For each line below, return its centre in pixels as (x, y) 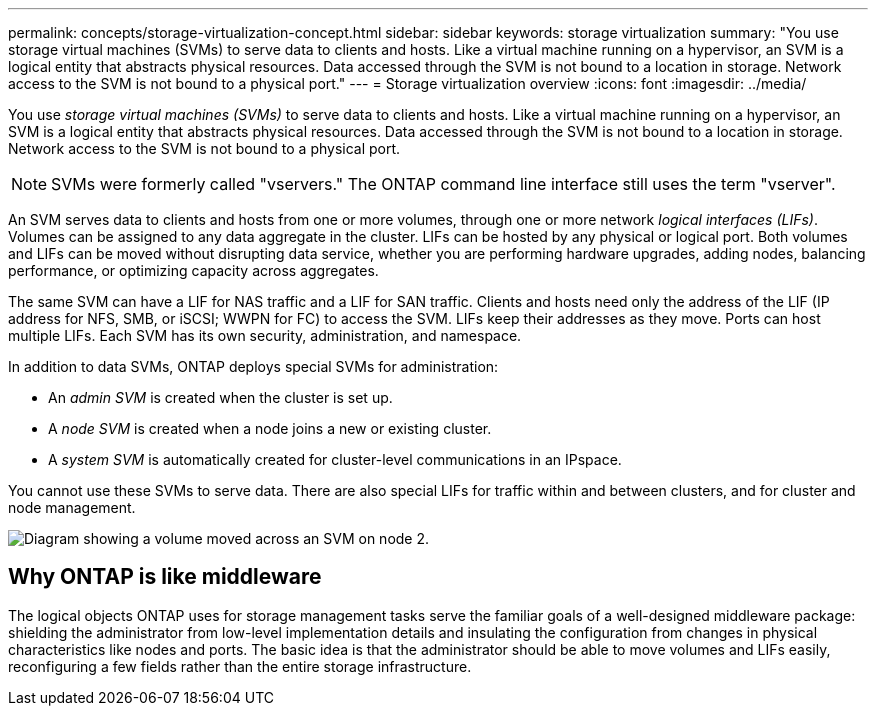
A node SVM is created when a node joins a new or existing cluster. (270, 428)
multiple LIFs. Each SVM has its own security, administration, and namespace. (265, 335)
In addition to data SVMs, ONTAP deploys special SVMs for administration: (253, 366)
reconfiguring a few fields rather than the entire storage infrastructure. (240, 666)
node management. (72, 507)
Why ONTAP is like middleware (165, 577)
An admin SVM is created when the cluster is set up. (220, 397)
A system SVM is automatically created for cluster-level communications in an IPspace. (335, 459)
